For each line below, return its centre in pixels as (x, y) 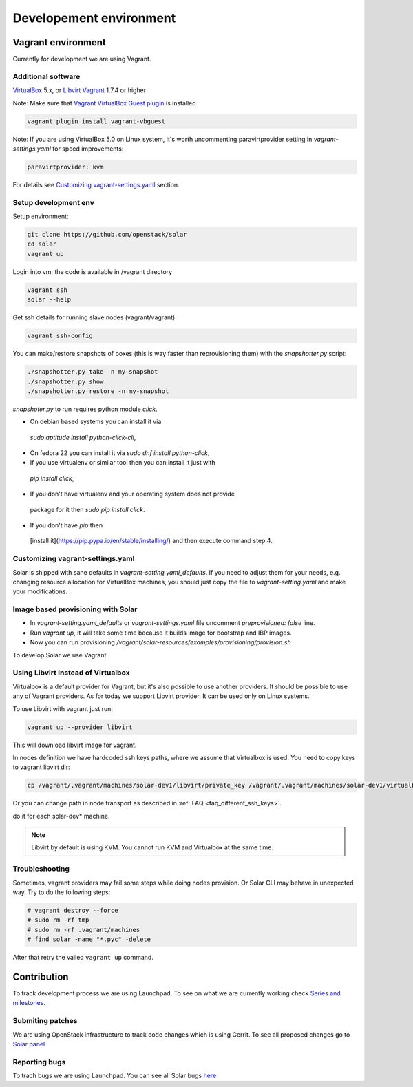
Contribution (41, 977)
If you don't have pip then (66, 525)
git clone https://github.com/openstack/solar (107, 235)
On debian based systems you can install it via (96, 422)
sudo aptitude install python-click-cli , (83, 437)
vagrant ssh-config (60, 336)
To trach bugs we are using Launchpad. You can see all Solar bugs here (115, 1076)
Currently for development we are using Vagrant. (82, 59)
